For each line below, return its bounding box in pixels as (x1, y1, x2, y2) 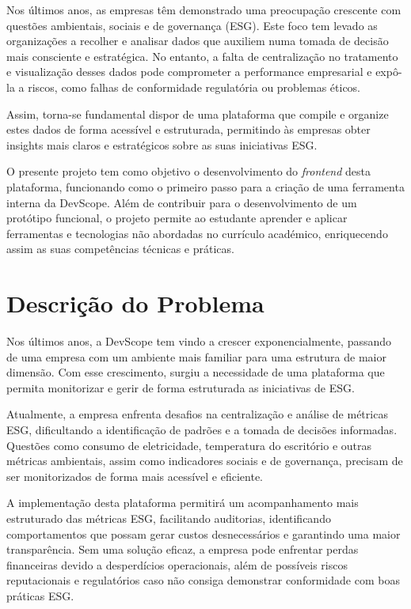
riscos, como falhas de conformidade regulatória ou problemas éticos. (28, 78, 361, 95)
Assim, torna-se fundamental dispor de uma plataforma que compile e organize (6, 105, 389, 122)
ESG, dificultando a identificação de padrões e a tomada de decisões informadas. (6, 422, 398, 437)
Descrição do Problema (6, 287, 264, 320)
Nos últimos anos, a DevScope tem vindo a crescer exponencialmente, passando (6, 333, 392, 350)
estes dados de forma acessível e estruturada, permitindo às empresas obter (6, 121, 371, 138)
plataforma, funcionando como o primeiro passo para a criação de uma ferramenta (6, 178, 405, 195)
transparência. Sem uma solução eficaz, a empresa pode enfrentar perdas (6, 541, 359, 558)
